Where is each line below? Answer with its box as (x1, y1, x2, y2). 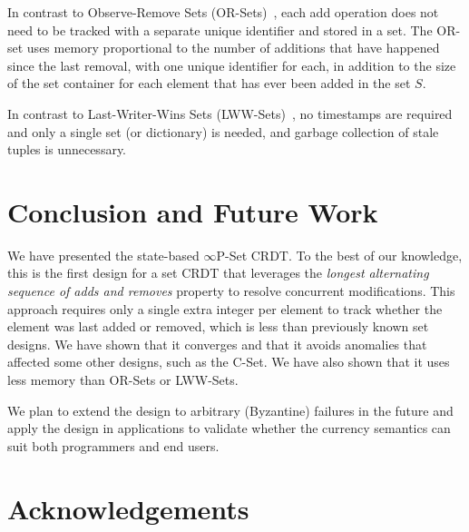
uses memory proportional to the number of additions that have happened (26, 38, 440, 57)
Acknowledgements (7, 489, 249, 527)
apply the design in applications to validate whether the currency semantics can (7, 419, 451, 438)
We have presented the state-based (7, 245, 200, 264)
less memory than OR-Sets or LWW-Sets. (7, 370, 239, 389)
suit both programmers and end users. (7, 436, 220, 455)
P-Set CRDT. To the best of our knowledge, (216, 245, 463, 264)
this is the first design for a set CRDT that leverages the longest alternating (7, 263, 429, 282)
